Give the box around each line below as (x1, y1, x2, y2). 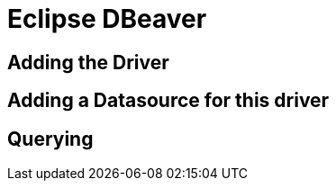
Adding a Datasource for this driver (7, 89, 330, 112)
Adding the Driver (7, 50, 169, 74)
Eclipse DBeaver (7, 4, 207, 34)
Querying (7, 127, 94, 150)
